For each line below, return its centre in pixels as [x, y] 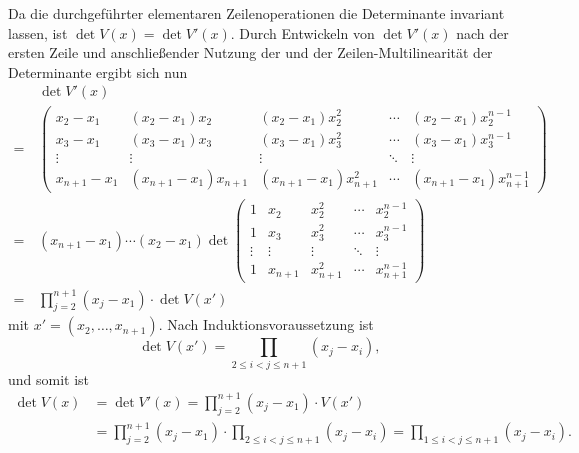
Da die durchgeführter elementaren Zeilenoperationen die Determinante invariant [256, 13]
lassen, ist [38, 32]
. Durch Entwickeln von [302, 32]
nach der [482, 32]
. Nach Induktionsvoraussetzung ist [266, 324]
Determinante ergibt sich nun [98, 71]
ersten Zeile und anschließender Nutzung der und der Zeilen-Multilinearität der [250, 52]
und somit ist [49, 378]
